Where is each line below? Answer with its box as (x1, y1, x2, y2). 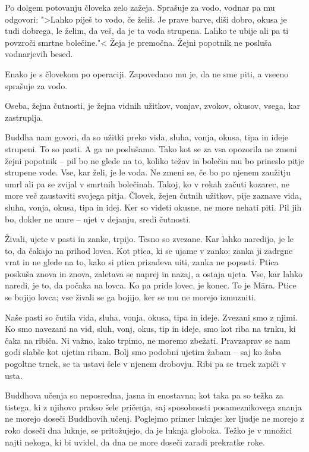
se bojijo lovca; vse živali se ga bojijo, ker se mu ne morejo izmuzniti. (5, 291, 256, 303)
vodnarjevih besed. (5, 48, 73, 60)
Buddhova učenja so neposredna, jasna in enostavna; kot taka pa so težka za (5, 389, 283, 401)
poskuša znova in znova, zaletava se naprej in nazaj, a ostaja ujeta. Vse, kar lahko (5, 267, 302, 280)
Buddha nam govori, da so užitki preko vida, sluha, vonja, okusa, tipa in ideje (5, 131, 288, 143)
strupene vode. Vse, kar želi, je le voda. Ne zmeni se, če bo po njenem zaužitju (5, 166, 291, 178)
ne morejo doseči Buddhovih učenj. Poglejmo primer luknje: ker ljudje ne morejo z (5, 412, 304, 425)
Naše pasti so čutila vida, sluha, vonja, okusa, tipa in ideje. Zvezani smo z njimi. (5, 310, 298, 323)
